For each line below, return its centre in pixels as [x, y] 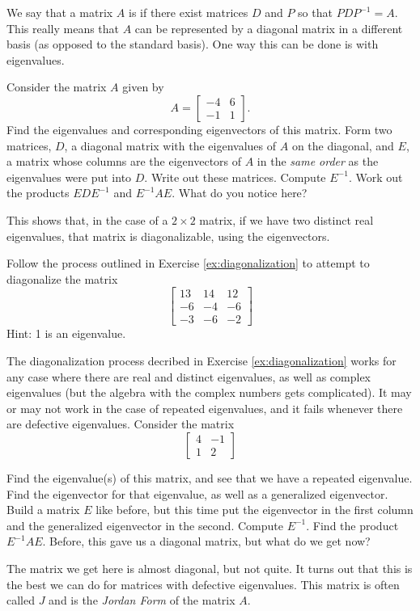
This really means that [63, 28]
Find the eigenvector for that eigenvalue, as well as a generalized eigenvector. [197, 493]
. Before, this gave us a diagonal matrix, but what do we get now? [206, 541]
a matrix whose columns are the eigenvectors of [124, 161]
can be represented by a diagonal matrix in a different [269, 28]
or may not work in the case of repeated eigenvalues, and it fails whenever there [205, 408]
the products [38, 193]
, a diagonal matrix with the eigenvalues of [170, 145]
